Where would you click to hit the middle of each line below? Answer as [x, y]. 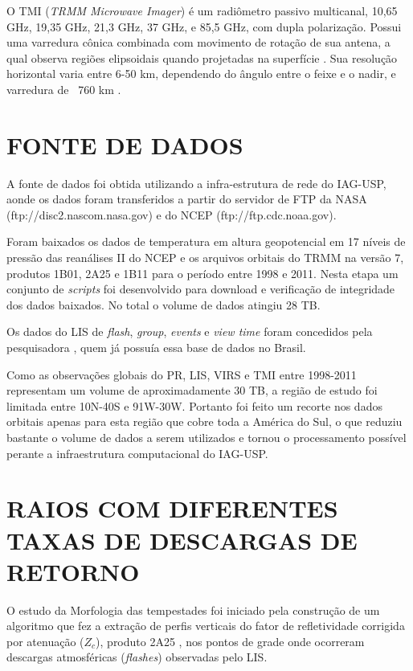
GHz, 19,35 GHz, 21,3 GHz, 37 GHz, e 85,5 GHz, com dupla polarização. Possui [204, 26]
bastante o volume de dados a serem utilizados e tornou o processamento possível [206, 437]
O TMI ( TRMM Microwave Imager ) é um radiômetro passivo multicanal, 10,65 [202, 10]
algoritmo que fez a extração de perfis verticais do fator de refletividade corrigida [206, 626]
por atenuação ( [45, 641]
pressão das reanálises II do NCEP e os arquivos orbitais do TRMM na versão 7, [205, 258]
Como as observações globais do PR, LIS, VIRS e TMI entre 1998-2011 [182, 374]
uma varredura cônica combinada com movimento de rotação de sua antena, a [198, 42]
